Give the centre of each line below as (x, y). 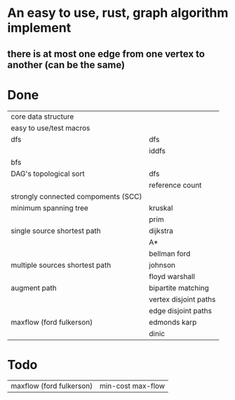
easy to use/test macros (51, 128)
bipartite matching (179, 288)
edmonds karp (173, 322)
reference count (175, 185)
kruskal (161, 207)
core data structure (42, 116)
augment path (34, 288)
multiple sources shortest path (61, 265)
